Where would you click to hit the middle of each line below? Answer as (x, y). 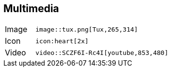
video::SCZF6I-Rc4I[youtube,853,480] (102, 53)
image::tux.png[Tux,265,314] (87, 29)
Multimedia (31, 9)
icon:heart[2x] (62, 41)
